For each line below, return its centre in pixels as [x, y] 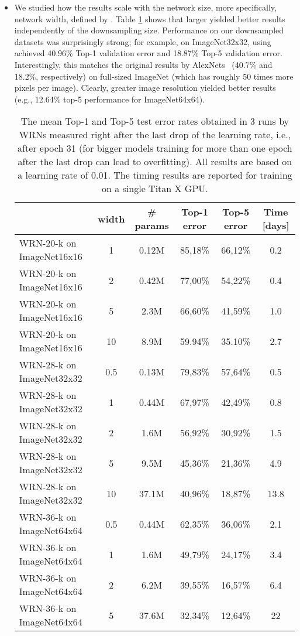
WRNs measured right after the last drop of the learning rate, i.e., [155, 135]
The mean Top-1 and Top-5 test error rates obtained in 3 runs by [155, 121]
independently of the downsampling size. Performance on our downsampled [149, 30]
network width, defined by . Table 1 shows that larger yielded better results [150, 18]
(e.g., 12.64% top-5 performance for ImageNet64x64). [110, 99]
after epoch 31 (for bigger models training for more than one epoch [155, 148]
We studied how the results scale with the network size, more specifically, [145, 7]
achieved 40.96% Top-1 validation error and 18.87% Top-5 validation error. [148, 53]
